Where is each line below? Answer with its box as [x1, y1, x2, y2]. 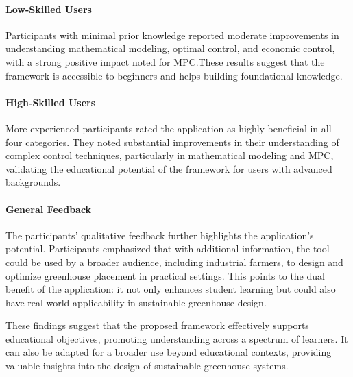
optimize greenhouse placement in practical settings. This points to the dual [5, 268, 325, 282]
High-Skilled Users [5, 95, 96, 109]
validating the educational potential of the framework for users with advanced [5, 161, 332, 175]
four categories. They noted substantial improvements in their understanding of [5, 134, 339, 149]
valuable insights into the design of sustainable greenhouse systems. [5, 358, 289, 373]
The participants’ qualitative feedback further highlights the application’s [5, 228, 314, 242]
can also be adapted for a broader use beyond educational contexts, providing [5, 345, 332, 359]
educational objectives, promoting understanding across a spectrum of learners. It [5, 331, 348, 345]
